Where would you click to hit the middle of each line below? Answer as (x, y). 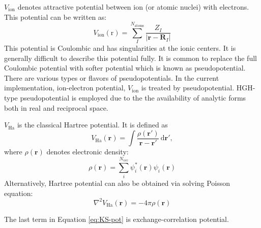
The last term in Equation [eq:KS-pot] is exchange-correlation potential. (117, 219)
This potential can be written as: (55, 17)
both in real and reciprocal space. (56, 107)
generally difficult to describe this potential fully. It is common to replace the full (130, 58)
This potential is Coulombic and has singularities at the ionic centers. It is (120, 47)
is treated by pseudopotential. (188, 88)
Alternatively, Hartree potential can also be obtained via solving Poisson (117, 183)
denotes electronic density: (88, 152)
